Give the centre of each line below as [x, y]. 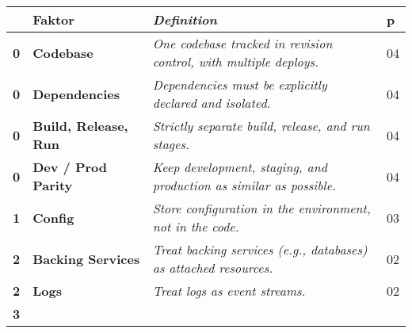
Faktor [53, 19]
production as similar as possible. [244, 185]
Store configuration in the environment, [261, 208]
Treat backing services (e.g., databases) [260, 249]
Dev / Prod [70, 167]
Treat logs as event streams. [229, 291]
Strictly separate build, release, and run [261, 126]
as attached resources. [213, 268]
